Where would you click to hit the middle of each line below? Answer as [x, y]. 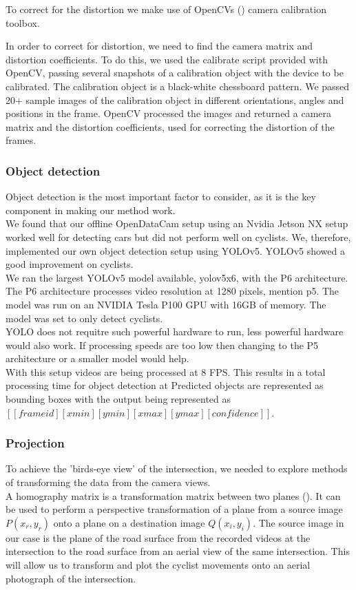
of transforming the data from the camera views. [108, 482]
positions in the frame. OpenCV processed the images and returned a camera [169, 113]
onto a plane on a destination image [129, 522]
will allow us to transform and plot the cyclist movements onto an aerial [158, 565]
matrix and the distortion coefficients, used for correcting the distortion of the [170, 126]
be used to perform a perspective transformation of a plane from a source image [174, 509]
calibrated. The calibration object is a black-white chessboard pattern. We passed [178, 86]
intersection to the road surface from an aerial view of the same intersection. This [178, 551]
